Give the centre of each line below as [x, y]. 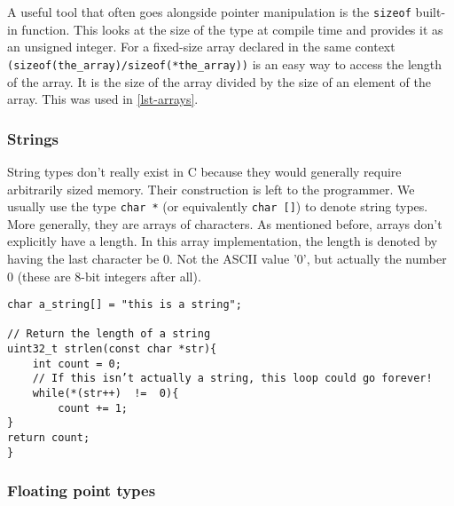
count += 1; [93, 408]
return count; [49, 438]
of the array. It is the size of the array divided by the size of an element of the [219, 81]
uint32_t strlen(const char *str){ [112, 349]
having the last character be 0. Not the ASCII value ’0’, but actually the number [227, 258]
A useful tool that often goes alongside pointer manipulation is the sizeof [209, 12]
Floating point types [82, 490]
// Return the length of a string [109, 334]
